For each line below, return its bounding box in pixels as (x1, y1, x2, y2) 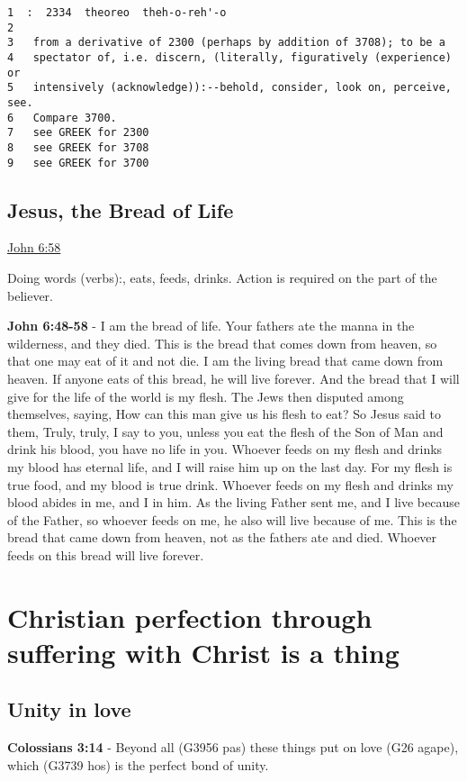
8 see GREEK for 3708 (7, 141, 149, 154)
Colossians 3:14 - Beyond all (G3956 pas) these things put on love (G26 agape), (7, 738, 459, 757)
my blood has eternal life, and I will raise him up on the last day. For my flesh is (7, 457, 453, 476)
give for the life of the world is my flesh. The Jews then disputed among (7, 386, 404, 405)
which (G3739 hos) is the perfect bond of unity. (7, 755, 269, 774)
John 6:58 (7, 238, 61, 257)
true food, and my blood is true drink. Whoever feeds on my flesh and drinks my (7, 475, 454, 494)
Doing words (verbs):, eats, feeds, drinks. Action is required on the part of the (7, 268, 437, 287)
